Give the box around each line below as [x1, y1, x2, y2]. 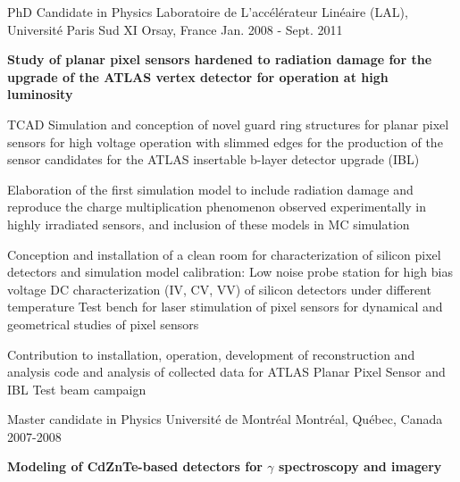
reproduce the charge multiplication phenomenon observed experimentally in [7, 197, 426, 216]
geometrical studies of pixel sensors [7, 314, 199, 333]
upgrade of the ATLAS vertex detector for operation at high [7, 67, 389, 86]
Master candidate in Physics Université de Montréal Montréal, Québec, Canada [7, 410, 443, 428]
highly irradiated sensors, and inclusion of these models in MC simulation [7, 214, 410, 233]
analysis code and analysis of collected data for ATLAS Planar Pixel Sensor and [7, 362, 446, 381]
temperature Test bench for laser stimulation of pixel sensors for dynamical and [7, 297, 443, 316]
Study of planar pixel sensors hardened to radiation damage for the [7, 50, 432, 69]
